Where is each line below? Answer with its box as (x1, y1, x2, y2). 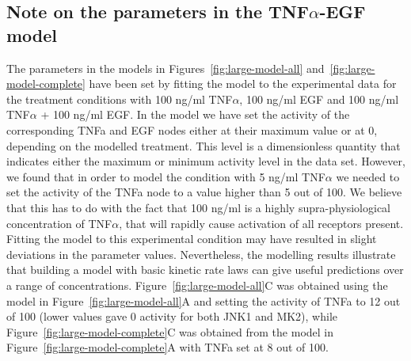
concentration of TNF (6, 215, 112, 231)
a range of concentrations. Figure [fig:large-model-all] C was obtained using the (6, 276, 388, 293)
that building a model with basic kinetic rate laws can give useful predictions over (6, 261, 404, 278)
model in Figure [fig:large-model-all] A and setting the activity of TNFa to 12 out (6, 292, 401, 309)
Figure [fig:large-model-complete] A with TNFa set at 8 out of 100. (6, 339, 329, 355)
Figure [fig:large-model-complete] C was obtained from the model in (6, 323, 334, 340)
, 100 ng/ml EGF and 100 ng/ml (239, 90, 399, 107)
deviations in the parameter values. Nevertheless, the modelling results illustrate (6, 245, 396, 262)
